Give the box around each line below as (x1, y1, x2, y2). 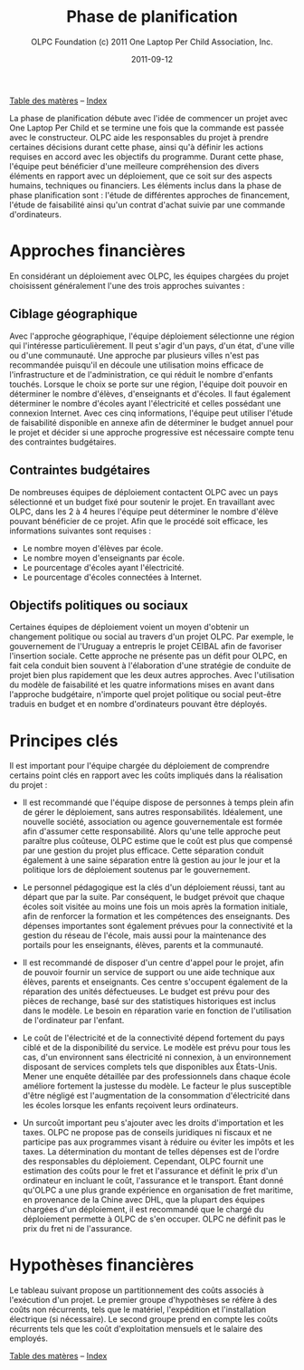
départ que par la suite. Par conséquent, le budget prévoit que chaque (22, 892, 285, 903)
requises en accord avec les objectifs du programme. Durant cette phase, (9, 151, 284, 162)
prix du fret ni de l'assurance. (22, 1223, 133, 1234)
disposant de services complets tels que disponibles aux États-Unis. (22, 1061, 278, 1072)
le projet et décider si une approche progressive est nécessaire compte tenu (9, 426, 294, 437)
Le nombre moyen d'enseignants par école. (22, 552, 185, 563)
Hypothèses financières (9, 1255, 195, 1276)
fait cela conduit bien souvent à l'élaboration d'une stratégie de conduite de (9, 660, 291, 671)
